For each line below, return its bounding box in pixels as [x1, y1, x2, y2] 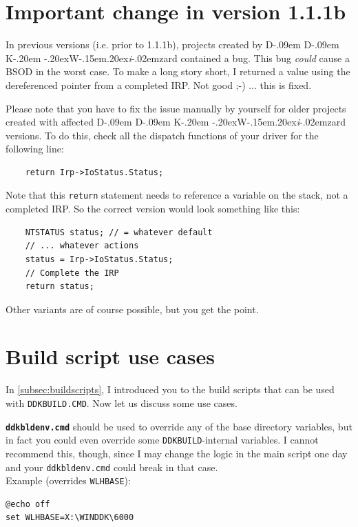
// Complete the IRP [25, 268, 119, 278]
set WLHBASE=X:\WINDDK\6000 [6, 513, 134, 523]
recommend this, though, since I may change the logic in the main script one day [6, 446, 348, 460]
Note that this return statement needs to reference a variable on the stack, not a [6, 188, 348, 202]
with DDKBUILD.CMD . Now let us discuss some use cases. [6, 396, 238, 410]
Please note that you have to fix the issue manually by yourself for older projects [6, 101, 346, 115]
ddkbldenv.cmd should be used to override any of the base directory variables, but [6, 419, 352, 433]
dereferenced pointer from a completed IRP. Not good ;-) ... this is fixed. [6, 77, 312, 92]
